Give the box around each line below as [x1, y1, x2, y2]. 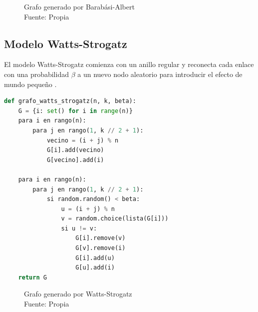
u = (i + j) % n [61, 205, 115, 212]
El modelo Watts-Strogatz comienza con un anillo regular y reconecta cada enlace [4, 59, 254, 69]
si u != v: [61, 224, 97, 232]
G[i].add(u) [75, 254, 115, 261]
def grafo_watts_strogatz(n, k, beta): [4, 97, 136, 105]
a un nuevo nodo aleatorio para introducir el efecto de [77, 68, 243, 79]
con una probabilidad [4, 68, 69, 79]
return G [18, 273, 47, 281]
